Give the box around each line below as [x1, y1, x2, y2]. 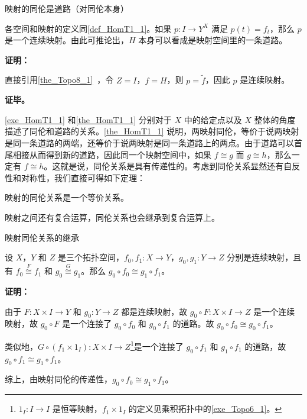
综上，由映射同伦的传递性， [5, 373, 112, 385]
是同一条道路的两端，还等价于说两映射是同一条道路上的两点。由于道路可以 [5, 136, 294, 149]
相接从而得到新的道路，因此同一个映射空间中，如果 [12, 148, 211, 160]
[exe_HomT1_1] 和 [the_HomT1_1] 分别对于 [5, 113, 172, 125]
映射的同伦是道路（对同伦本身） [5, 2, 129, 14]
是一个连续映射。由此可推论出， [5, 34, 129, 46]
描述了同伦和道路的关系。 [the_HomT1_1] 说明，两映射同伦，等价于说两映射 [5, 125, 299, 137]
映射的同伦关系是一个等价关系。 [5, 191, 129, 204]
